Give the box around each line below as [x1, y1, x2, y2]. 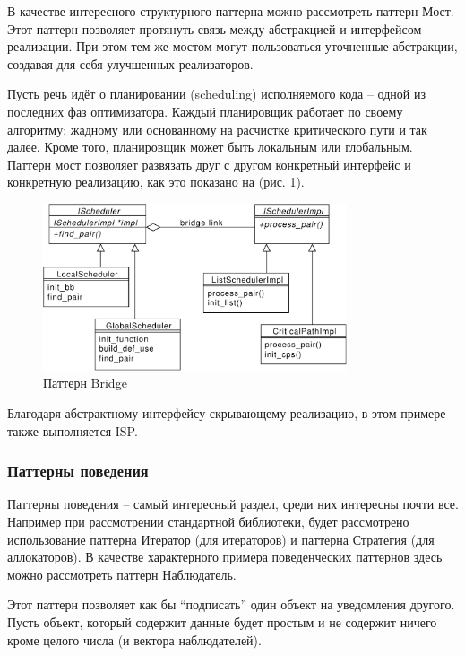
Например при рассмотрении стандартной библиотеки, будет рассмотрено [7, 512, 409, 530]
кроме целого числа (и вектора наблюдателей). [7, 630, 262, 649]
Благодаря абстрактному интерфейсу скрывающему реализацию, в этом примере [7, 403, 446, 422]
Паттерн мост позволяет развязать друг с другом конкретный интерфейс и [7, 154, 411, 173]
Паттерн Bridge [43, 373, 127, 392]
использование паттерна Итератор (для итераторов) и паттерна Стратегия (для [7, 529, 435, 548]
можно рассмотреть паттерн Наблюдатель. [7, 564, 237, 583]
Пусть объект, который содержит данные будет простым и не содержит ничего [7, 612, 437, 631]
